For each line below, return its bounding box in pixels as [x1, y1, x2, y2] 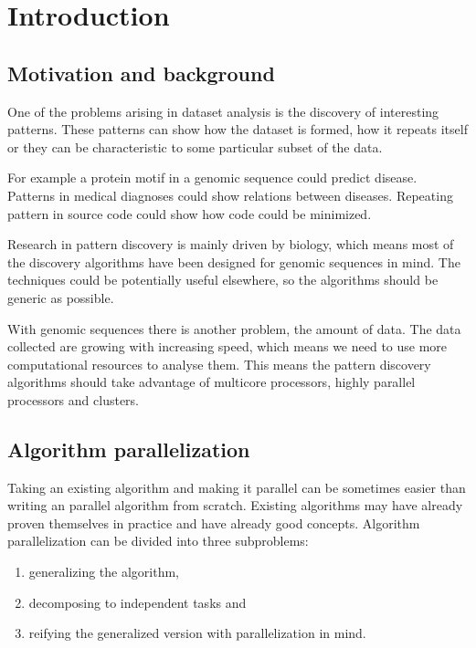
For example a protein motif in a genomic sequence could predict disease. [7, 168, 418, 187]
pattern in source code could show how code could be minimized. [7, 204, 372, 223]
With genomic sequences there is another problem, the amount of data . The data [7, 319, 461, 338]
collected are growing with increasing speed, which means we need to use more [7, 337, 448, 356]
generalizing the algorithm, [28, 562, 180, 581]
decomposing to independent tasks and [28, 592, 247, 611]
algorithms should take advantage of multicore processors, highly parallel [7, 372, 416, 392]
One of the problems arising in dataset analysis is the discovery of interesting [7, 101, 439, 120]
